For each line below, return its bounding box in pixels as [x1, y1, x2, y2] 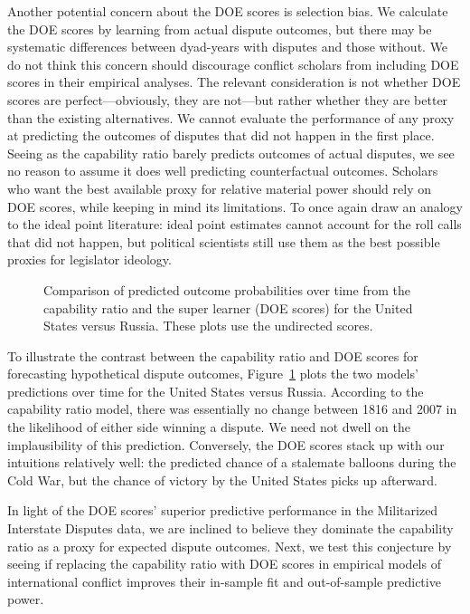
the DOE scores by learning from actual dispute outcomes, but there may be [7, 19, 432, 38]
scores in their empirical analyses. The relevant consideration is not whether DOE [7, 72, 461, 91]
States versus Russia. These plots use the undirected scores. [43, 316, 373, 335]
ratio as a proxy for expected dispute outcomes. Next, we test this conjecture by [7, 536, 452, 555]
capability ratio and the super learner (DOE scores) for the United [43, 298, 413, 317]
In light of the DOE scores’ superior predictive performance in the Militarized [7, 501, 438, 520]
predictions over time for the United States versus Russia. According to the [7, 381, 424, 400]
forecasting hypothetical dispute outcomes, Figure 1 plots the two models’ [7, 364, 418, 383]
